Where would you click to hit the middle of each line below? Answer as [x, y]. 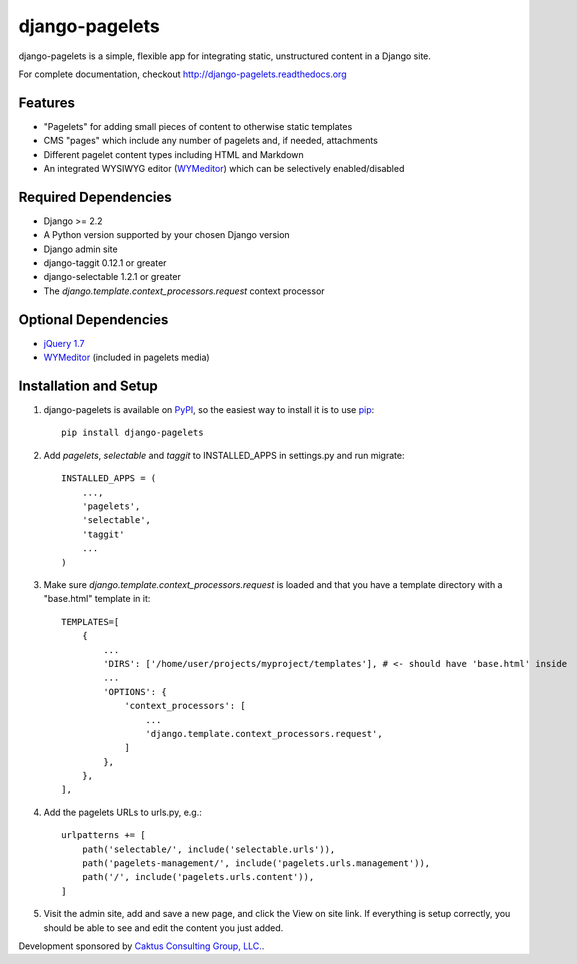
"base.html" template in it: [97, 599]
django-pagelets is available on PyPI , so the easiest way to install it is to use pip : [209, 410]
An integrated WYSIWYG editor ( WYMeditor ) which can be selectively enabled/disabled [224, 169]
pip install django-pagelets [132, 433]
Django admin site [81, 249]
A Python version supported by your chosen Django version [166, 235]
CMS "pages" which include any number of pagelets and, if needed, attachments [211, 141]
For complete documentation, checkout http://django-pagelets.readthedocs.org [182, 74]
